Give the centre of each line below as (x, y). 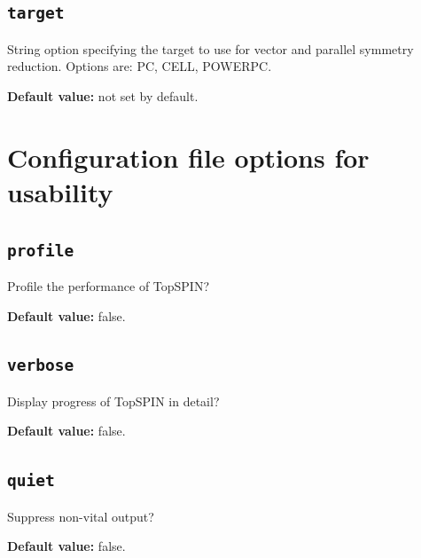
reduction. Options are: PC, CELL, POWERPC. (140, 66)
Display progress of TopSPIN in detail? (113, 401)
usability (60, 191)
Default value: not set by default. (103, 95)
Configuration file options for (188, 157)
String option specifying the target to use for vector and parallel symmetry (210, 48)
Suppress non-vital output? (81, 516)
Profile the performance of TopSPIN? (109, 285)
